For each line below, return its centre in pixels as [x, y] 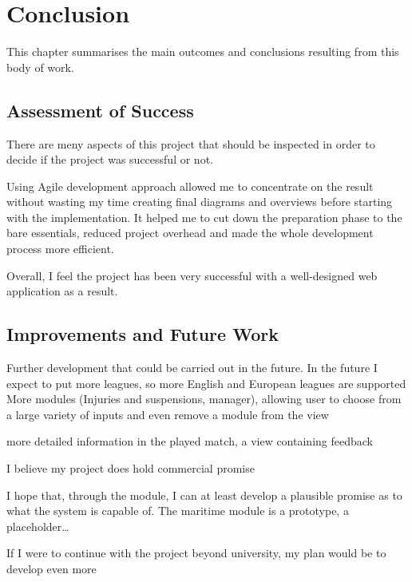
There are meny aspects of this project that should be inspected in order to [191, 143]
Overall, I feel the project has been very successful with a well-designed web [192, 275]
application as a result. [62, 291]
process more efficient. [60, 249]
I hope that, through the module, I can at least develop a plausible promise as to [204, 495]
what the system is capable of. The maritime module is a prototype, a [178, 511]
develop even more [51, 568]
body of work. [40, 67]
